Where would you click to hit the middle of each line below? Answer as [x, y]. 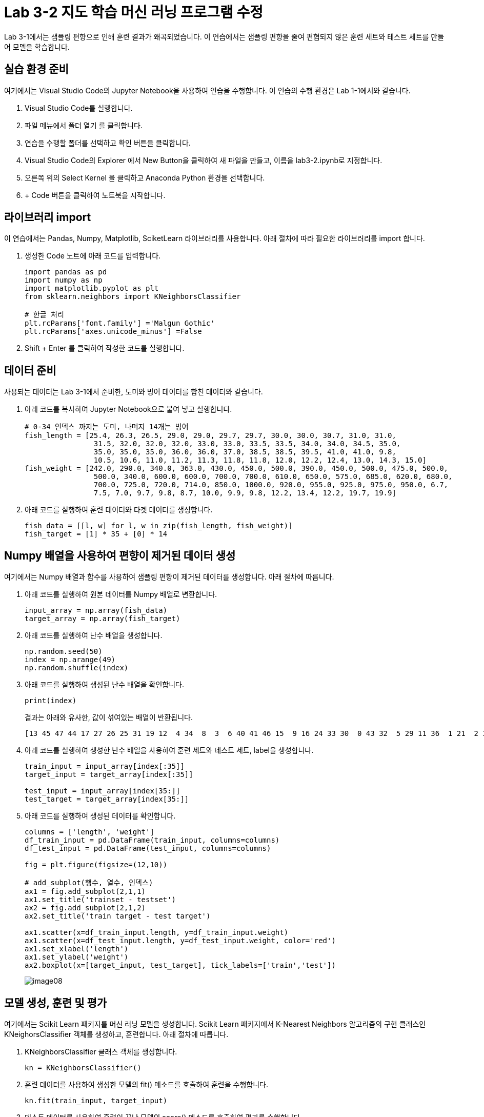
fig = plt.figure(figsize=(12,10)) [96, 865]
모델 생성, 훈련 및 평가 [56, 1003]
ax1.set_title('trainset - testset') [100, 900]
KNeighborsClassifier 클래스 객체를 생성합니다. [101, 1051]
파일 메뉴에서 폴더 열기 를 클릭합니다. [84, 125]
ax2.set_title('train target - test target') [118, 916]
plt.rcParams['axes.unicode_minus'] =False [113, 332]
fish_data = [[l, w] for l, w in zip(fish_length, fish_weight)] [159, 526]
